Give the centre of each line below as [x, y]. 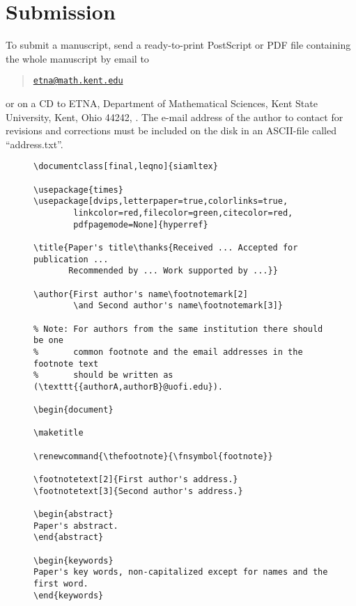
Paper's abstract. [76, 526]
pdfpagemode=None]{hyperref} [141, 224]
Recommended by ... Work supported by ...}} [173, 271]
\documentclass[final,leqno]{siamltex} [126, 167]
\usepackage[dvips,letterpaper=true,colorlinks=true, [161, 201]
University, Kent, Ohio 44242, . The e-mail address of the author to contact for [175, 117]
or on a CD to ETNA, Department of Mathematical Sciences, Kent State [162, 103]
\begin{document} [73, 410]
